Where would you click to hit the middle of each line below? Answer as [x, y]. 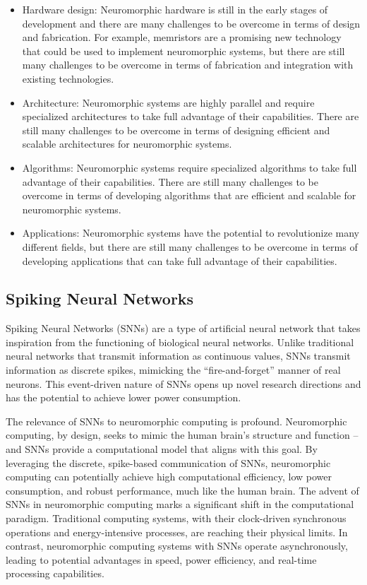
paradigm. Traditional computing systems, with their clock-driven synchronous [176, 518]
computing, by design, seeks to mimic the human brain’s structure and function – [182, 435]
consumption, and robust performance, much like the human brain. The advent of [182, 490]
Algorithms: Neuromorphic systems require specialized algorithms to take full [189, 167]
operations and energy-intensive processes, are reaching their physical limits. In [177, 532]
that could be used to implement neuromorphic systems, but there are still [183, 51]
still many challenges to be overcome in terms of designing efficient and [176, 130]
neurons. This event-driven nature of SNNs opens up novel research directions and [183, 383]
